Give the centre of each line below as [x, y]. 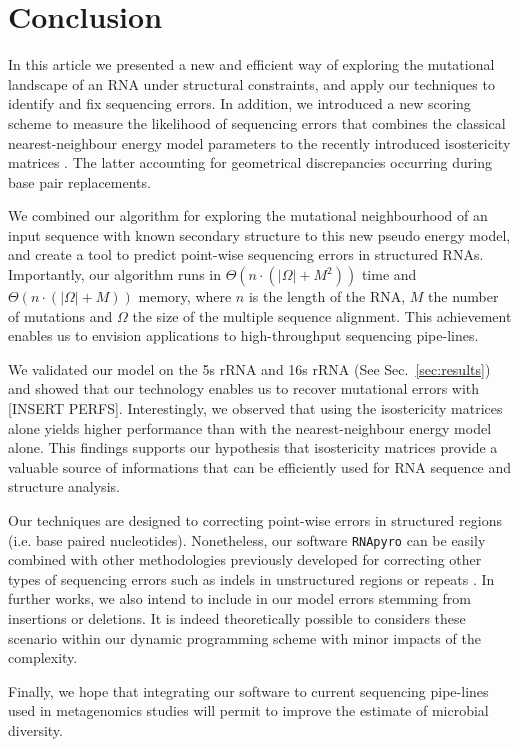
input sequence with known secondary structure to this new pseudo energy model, [259, 234]
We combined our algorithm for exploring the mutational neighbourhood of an [248, 215]
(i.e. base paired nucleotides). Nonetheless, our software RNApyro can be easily [247, 539]
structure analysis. [64, 486]
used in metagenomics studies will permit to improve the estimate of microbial [248, 710]
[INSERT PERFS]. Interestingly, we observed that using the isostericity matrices [255, 408]
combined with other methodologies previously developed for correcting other [245, 559]
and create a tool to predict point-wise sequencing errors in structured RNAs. [246, 254]
